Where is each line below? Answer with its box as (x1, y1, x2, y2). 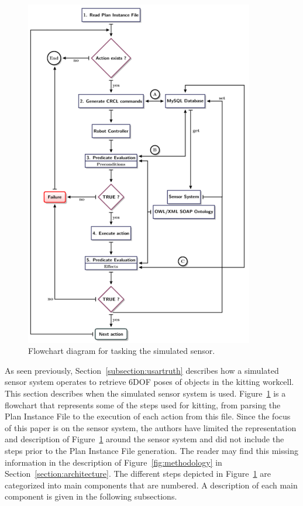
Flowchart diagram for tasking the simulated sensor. (28, 345, 215, 357)
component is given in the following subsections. (5, 490, 177, 502)
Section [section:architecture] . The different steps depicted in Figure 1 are (5, 467, 271, 480)
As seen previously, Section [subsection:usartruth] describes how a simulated (5, 364, 279, 376)
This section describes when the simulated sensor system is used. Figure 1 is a (5, 387, 286, 399)
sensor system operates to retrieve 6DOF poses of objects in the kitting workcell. (5, 376, 294, 388)
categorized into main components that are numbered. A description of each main (5, 479, 298, 491)
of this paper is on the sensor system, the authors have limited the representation (5, 421, 297, 433)
